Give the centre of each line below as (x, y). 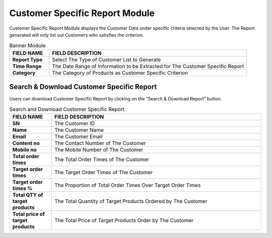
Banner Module (27, 45)
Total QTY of (28, 195)
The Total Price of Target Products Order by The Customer (124, 220)
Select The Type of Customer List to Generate (107, 59)
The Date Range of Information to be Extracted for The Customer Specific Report (148, 66)
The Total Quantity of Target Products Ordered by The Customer (131, 201)
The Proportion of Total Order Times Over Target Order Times (128, 185)
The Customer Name (79, 130)
